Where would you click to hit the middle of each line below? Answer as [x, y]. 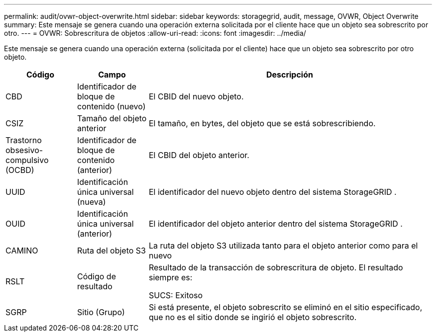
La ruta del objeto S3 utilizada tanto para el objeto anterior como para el [283, 246]
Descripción [289, 75]
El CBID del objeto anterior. [199, 155]
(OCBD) [20, 170]
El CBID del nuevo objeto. [196, 96]
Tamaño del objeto [112, 118]
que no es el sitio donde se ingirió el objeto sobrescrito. [253, 317]
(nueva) [91, 202]
